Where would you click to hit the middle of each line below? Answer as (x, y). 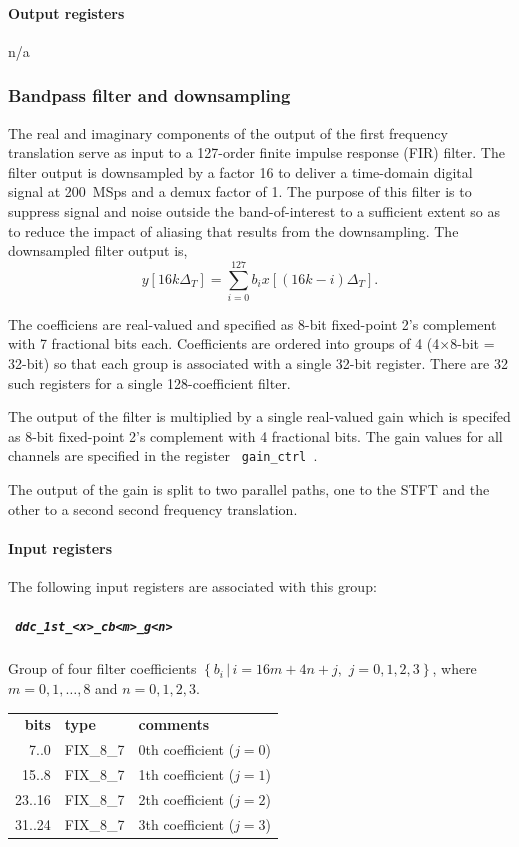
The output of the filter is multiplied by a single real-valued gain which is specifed (259, 416)
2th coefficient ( (186, 798)
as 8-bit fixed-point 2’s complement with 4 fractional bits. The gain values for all (255, 435)
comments (174, 724)
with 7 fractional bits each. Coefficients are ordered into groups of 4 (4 (224, 343)
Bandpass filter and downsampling (149, 95)
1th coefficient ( (186, 773)
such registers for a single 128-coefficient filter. (149, 382)
